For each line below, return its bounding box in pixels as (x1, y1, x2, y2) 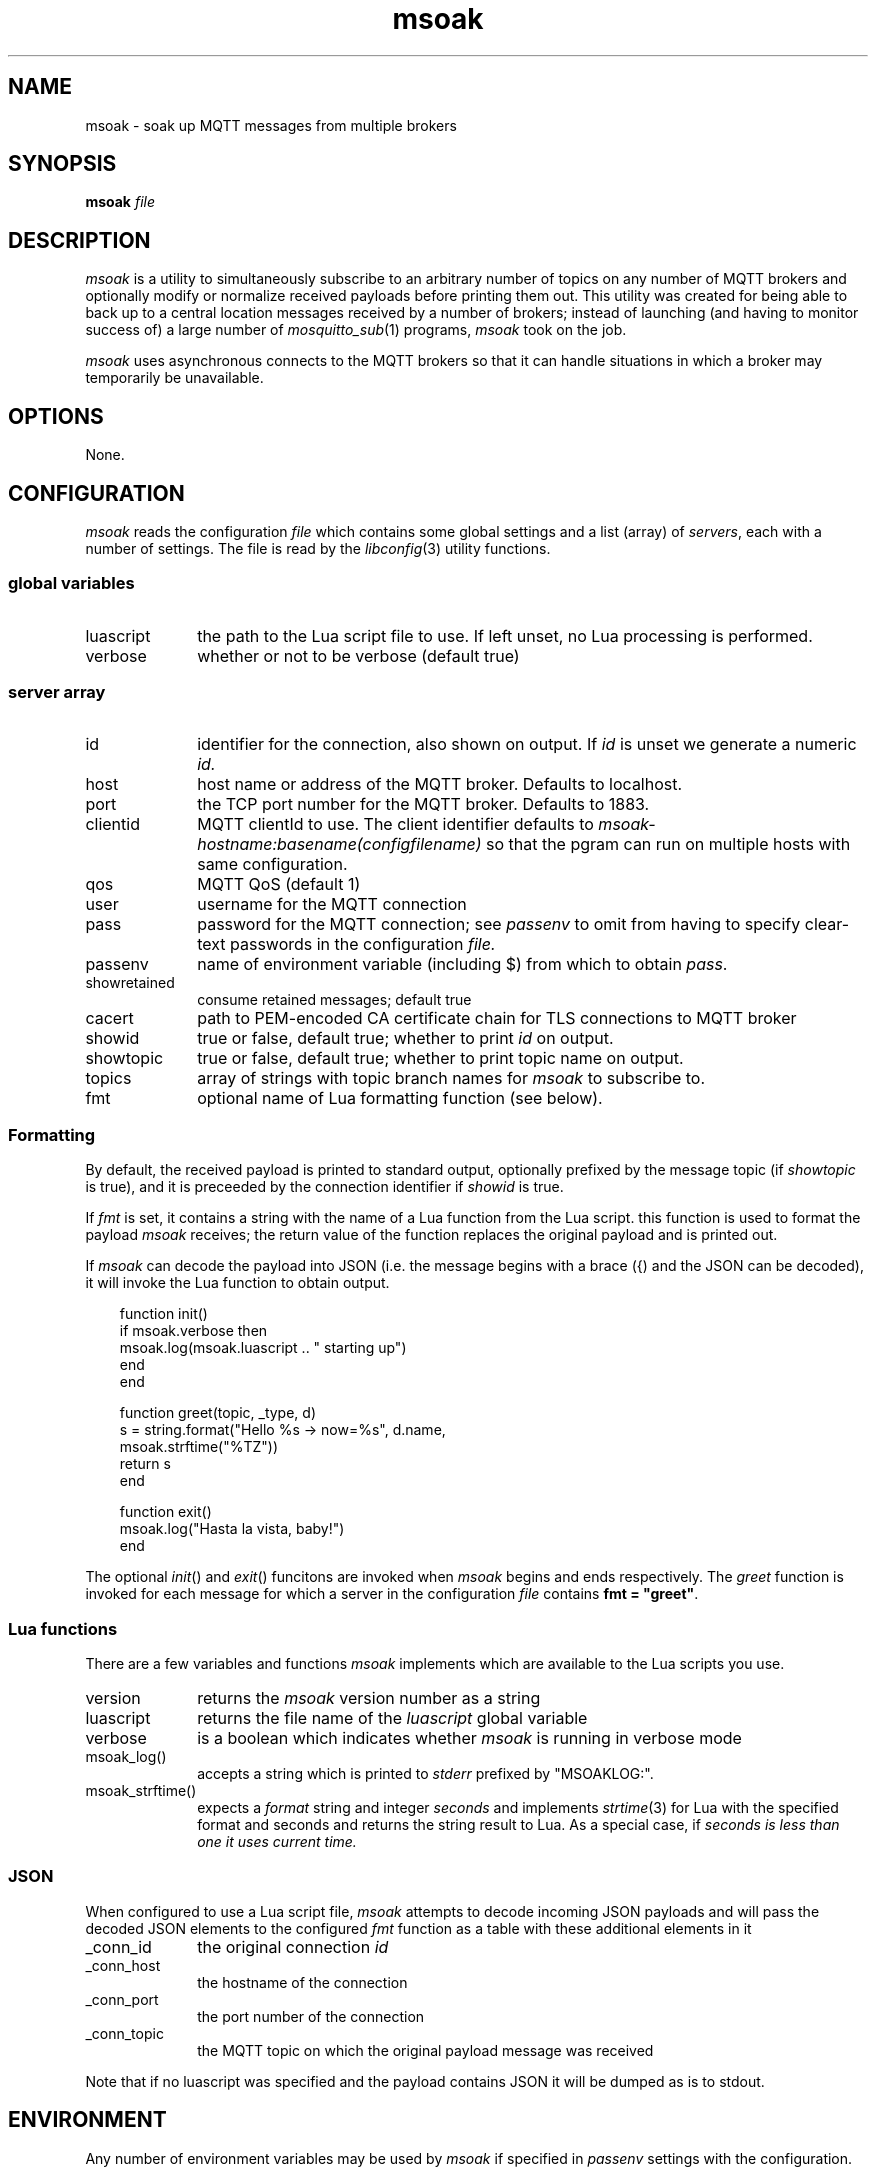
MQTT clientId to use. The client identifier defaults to (197, 814, 594, 835)
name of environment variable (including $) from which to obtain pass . (197, 954, 728, 975)
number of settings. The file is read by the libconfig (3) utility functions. (85, 539, 551, 557)
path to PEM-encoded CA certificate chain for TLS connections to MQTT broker (197, 1008, 797, 1029)
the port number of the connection (197, 2007, 425, 2025)
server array (8, 682, 106, 703)
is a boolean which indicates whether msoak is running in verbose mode (197, 1727, 742, 1748)
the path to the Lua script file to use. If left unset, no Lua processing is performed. (197, 625, 813, 646)
